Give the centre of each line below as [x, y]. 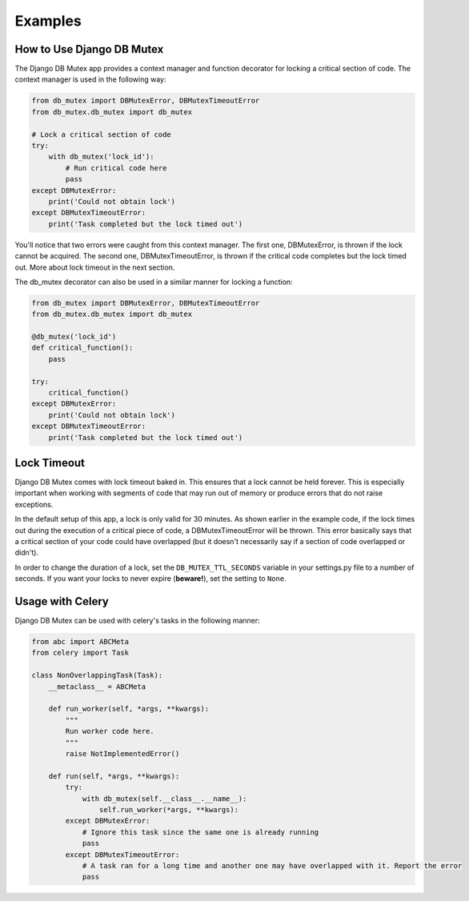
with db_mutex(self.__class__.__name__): [164, 799]
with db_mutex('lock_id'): [102, 157]
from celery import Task [80, 653]
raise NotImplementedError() [122, 753]
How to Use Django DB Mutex [89, 49]
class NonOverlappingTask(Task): [97, 675]
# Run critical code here [116, 168]
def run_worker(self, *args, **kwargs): [129, 709]
